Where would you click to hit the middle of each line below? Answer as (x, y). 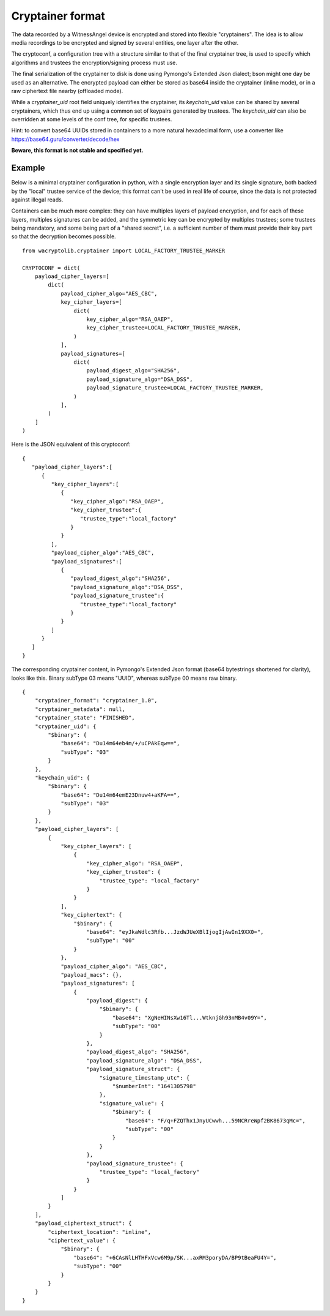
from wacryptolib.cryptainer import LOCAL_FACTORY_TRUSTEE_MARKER (124, 250)
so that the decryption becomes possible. (64, 236)
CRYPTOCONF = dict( (51, 268)
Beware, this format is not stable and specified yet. (77, 151)
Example (28, 168)
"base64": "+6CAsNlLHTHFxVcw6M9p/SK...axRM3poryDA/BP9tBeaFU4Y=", (175, 1258)
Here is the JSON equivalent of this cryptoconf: (71, 445)
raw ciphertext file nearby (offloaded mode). (67, 91)
